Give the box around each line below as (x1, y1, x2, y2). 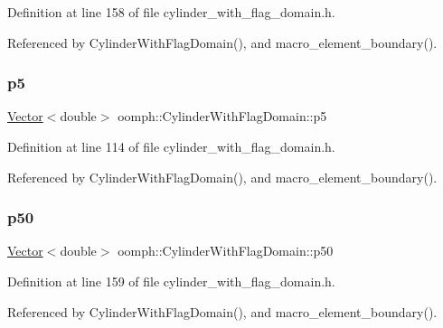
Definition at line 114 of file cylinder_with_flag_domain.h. (7, 137, 335, 155)
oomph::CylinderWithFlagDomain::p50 (118, 241, 334, 260)
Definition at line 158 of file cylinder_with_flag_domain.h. (7, 3, 335, 21)
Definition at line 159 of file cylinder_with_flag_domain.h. (7, 272, 335, 290)
